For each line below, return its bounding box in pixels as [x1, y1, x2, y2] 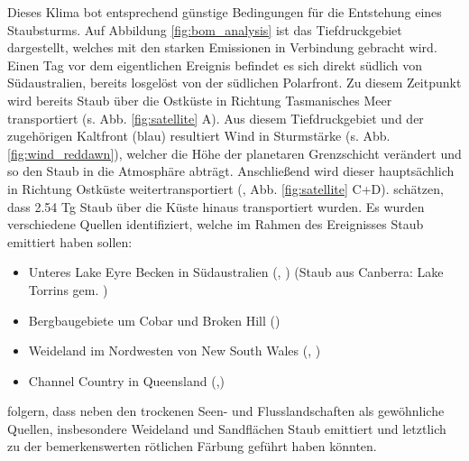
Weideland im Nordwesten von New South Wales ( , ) [28, 341, 321, 360]
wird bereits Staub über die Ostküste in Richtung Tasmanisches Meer [7, 90, 392, 109]
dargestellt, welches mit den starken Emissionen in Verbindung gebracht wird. [7, 38, 437, 57]
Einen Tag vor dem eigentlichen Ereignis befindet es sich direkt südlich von [7, 55, 423, 74]
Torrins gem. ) [28, 280, 108, 299]
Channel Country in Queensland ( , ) [28, 371, 225, 390]
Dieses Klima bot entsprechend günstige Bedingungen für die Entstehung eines [7, 3, 442, 21]
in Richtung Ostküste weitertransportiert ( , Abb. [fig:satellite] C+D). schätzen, [7, 179, 444, 198]
